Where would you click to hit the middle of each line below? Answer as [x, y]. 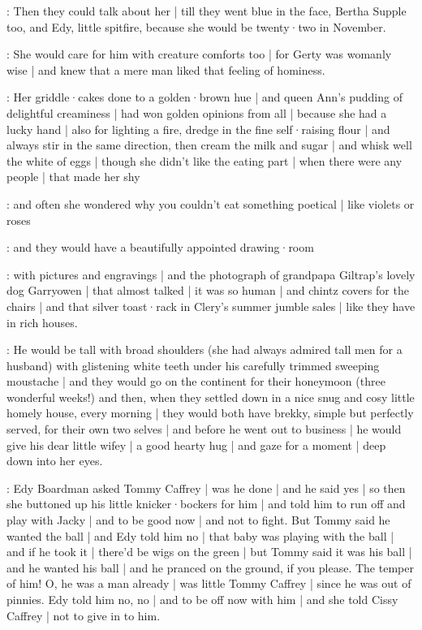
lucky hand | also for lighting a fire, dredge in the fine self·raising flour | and [198, 129]
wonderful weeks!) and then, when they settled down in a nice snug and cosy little [211, 397]
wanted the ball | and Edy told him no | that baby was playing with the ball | [200, 535]
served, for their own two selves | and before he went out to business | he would [204, 429]
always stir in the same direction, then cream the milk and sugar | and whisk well [209, 145]
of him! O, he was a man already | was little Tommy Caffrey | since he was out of [209, 583]
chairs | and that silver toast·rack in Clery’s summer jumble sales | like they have [211, 306]
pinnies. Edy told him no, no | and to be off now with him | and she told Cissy [202, 599]
